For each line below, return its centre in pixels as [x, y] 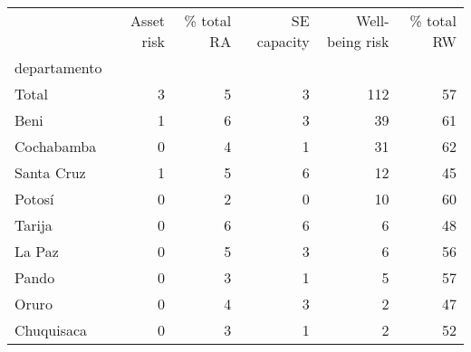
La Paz [37, 251]
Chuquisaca [51, 330]
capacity [283, 41]
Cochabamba [56, 146]
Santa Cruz [50, 172]
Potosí [34, 199]
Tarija [34, 225]
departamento [58, 67]
